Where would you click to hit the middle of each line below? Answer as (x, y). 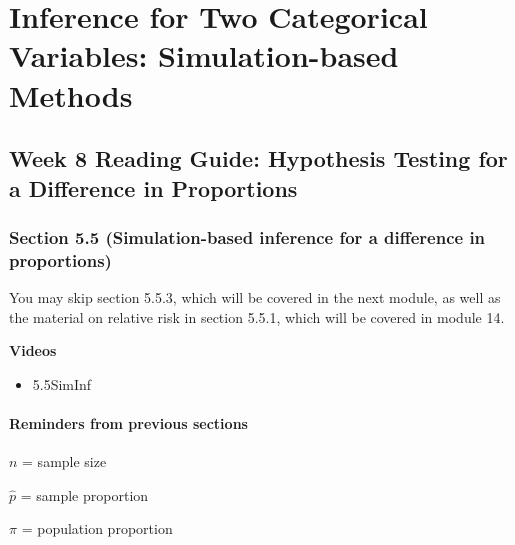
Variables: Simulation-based (204, 55)
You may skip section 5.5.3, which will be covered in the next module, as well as (255, 297)
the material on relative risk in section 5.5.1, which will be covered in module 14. (257, 316)
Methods (71, 94)
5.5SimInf (62, 383)
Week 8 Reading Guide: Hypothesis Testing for (258, 158)
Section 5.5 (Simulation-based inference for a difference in (247, 236)
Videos (33, 350)
